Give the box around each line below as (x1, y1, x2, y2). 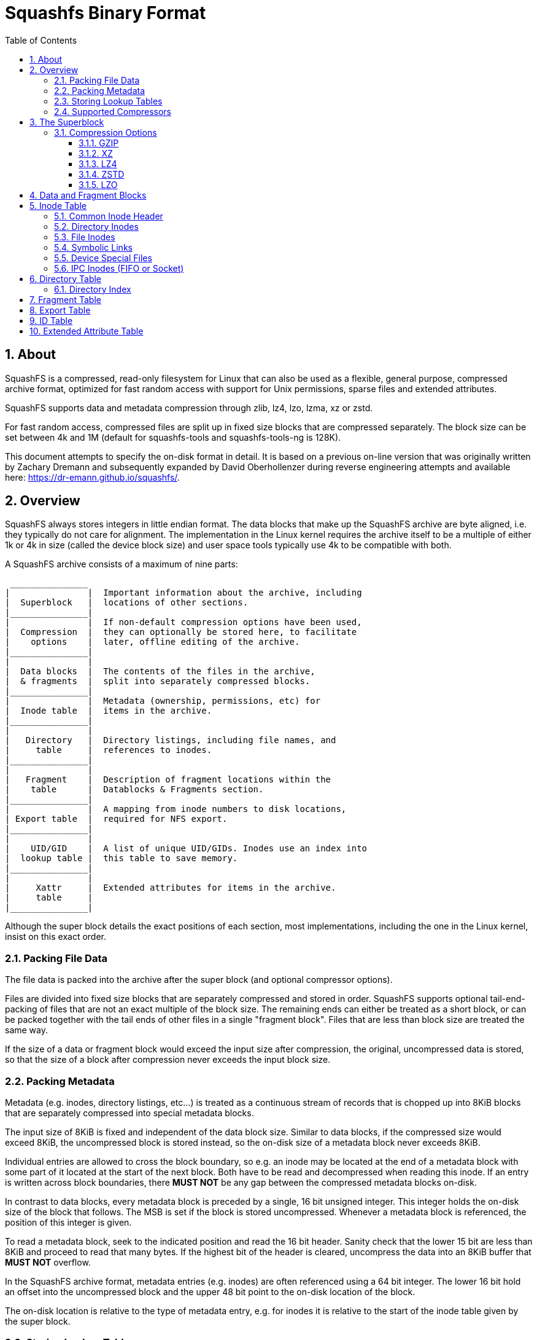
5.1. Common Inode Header (54, 210, 163, 221)
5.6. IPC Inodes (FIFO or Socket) (54, 262, 184, 274)
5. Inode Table (29, 200, 87, 211)
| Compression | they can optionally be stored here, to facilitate (5, 627, 357, 637)
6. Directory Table (29, 273, 102, 284)
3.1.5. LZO (79, 179, 118, 190)
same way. (5, 1025, 48, 1036)
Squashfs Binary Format (5, 2, 206, 23)
